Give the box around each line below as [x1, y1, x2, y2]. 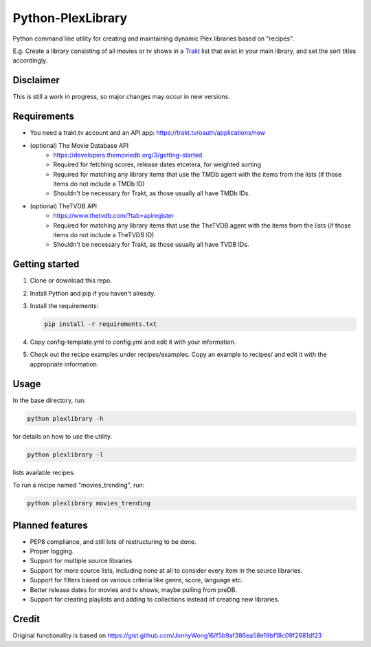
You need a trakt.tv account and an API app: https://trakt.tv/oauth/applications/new [30, 129, 266, 137]
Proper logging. [30, 547, 74, 555]
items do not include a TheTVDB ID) [53, 231, 155, 239]
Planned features [12, 519, 89, 531]
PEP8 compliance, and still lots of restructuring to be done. [30, 537, 197, 546]
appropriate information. [30, 360, 99, 368]
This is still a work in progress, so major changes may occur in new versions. [12, 93, 230, 101]
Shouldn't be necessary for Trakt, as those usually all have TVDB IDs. [53, 241, 249, 249]
